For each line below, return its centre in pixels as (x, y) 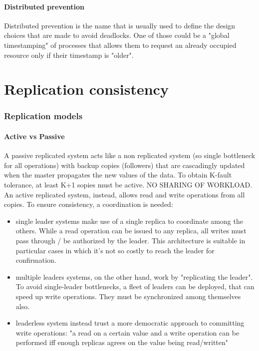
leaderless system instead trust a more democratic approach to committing (130, 323)
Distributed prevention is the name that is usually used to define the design (120, 25)
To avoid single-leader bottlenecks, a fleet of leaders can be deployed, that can (135, 286)
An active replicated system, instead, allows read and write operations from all (125, 194)
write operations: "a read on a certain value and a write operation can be (128, 332)
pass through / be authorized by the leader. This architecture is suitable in (130, 240)
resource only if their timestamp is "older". (69, 55)
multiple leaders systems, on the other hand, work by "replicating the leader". (134, 276)
